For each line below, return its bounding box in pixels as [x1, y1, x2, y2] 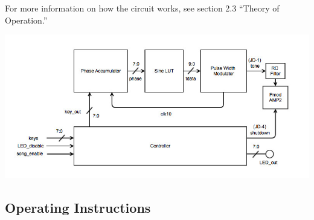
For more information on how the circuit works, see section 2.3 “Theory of [5, 2, 280, 14]
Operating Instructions [5, 198, 151, 216]
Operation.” [5, 13, 48, 26]
